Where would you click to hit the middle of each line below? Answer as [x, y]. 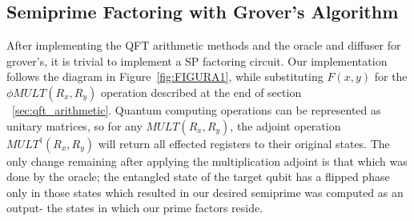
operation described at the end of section [201, 92]
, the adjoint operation [285, 125]
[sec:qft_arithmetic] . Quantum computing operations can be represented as [197, 109]
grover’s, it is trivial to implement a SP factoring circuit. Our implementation [197, 60]
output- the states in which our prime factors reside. [135, 208]
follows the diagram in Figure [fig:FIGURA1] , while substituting [165, 76]
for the [391, 76]
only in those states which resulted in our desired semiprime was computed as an [205, 192]
